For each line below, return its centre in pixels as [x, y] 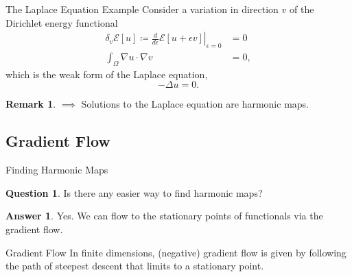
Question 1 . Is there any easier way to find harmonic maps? [134, 192]
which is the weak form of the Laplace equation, [107, 74]
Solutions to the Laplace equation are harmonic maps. [195, 104]
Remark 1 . [31, 104]
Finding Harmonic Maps [57, 170]
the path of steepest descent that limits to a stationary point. [135, 266]
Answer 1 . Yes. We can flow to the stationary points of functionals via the [164, 216]
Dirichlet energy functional [62, 22]
